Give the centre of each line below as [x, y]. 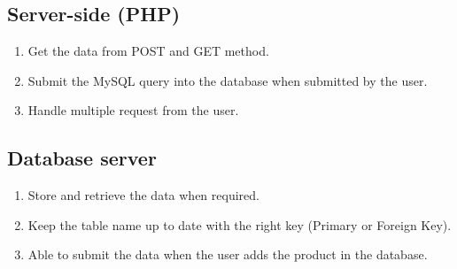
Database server [82, 158]
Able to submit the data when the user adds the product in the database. [228, 254]
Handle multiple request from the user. [133, 110]
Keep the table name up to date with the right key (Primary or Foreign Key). [240, 224]
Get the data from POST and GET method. [148, 51]
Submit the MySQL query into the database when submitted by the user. [228, 80]
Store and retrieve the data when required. [143, 195]
